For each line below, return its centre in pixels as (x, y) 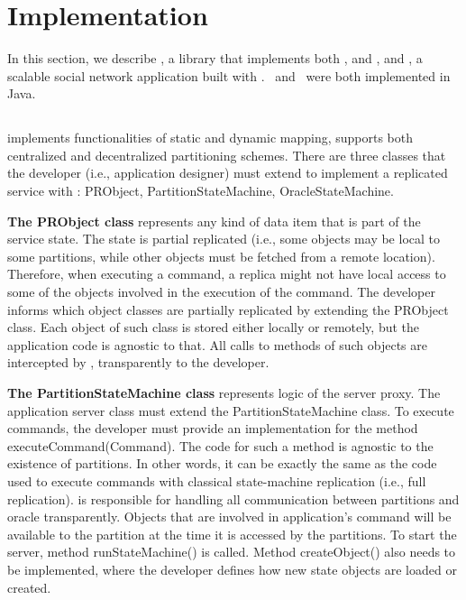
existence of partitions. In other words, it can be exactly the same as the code (222, 463)
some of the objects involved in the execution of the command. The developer (221, 292)
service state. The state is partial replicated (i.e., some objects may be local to (224, 239)
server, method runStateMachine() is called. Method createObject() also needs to (232, 552)
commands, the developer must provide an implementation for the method (213, 428)
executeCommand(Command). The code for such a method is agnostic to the (220, 445)
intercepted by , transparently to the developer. (138, 362)
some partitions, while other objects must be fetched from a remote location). (221, 256)
